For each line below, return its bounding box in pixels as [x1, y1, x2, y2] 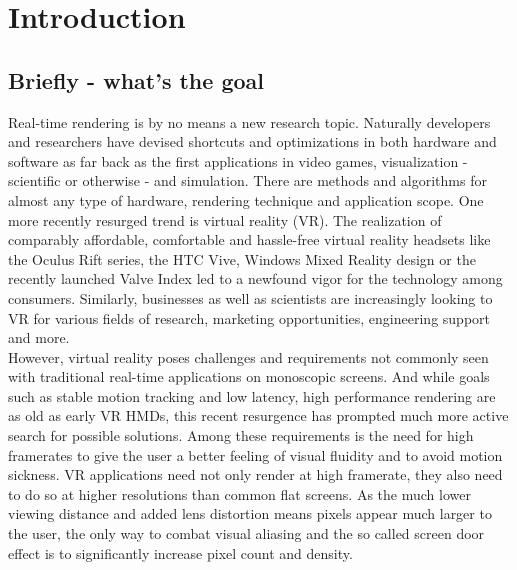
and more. [8, 327, 70, 348]
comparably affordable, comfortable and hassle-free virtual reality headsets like [8, 229, 491, 250]
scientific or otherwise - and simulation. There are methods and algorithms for [8, 170, 487, 191]
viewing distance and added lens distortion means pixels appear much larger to [8, 503, 492, 524]
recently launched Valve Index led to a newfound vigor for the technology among [8, 268, 503, 289]
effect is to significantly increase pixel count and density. [8, 542, 353, 563]
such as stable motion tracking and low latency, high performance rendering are [8, 385, 496, 406]
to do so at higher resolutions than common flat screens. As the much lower [8, 483, 471, 504]
